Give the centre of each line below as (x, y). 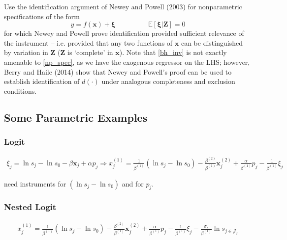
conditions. (20, 91)
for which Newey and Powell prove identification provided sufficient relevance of (124, 33)
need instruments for (35, 183)
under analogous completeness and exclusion (168, 81)
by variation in (26, 52)
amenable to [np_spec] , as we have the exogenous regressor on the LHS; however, (127, 62)
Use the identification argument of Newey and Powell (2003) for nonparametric (123, 6)
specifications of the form (42, 16)
